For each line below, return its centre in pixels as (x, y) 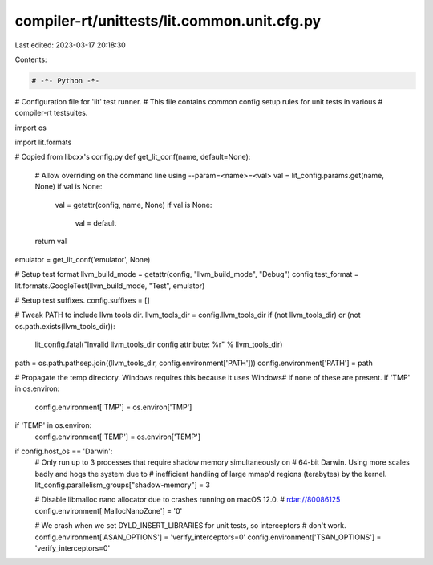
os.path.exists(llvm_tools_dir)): (65, 326)
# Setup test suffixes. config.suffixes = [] (82, 300)
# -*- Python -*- (66, 81)
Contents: (31, 59)
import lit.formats (43, 142)
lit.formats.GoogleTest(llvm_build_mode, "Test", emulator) (110, 286)
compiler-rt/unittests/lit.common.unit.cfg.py (168, 21)
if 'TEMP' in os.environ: (53, 425)
